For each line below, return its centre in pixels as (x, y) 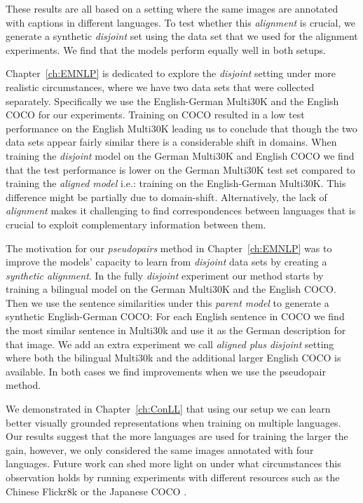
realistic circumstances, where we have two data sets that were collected (160, 87)
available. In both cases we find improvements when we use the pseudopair (166, 371)
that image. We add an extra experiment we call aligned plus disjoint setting (170, 344)
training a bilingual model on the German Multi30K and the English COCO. (171, 289)
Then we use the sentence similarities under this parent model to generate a (167, 302)
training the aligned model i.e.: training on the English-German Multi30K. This (176, 183)
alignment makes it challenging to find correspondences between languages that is (181, 211)
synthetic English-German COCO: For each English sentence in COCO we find (175, 316)
